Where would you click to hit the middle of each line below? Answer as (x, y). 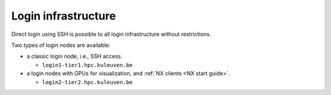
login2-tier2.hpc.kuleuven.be (87, 82)
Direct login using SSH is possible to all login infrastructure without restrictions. (111, 34)
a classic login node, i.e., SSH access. (74, 56)
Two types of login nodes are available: (61, 45)
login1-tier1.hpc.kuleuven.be (87, 65)
